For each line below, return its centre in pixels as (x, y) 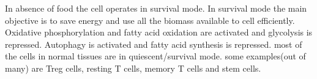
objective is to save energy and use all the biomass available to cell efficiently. (150, 20)
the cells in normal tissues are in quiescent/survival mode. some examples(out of (155, 56)
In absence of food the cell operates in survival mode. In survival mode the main (156, 8)
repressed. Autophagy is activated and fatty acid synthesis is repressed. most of (154, 44)
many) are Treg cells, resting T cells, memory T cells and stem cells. (133, 68)
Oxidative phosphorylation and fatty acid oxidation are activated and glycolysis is (159, 32)
